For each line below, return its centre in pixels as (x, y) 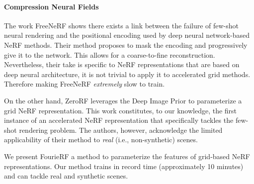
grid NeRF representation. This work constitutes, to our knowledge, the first (121, 110)
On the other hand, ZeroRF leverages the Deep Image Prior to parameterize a (123, 100)
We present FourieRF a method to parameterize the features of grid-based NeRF (127, 156)
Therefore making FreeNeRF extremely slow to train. (85, 84)
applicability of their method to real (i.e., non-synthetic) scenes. (101, 139)
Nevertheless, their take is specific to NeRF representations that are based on (122, 64)
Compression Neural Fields (51, 6)
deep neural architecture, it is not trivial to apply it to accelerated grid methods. (127, 74)
